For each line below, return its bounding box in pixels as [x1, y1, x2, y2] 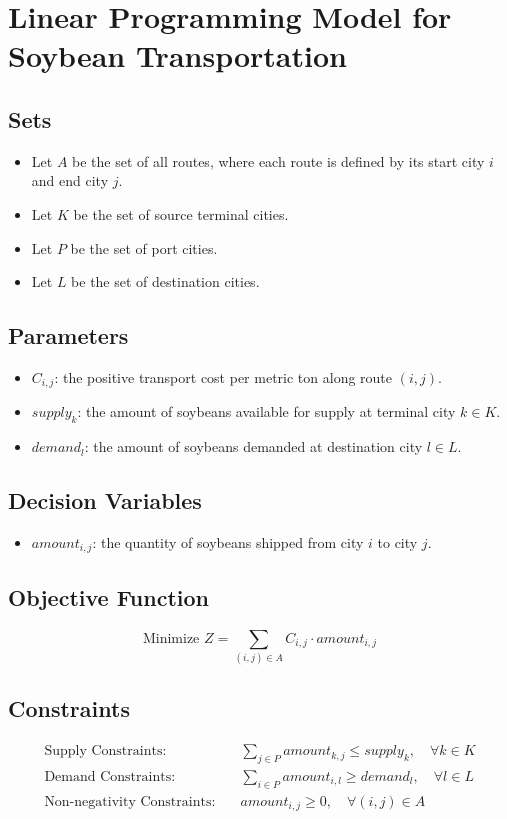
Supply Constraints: [44, 744, 167, 759]
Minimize [142, 631, 200, 646]
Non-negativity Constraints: [44, 794, 216, 809]
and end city [31, 170, 109, 191]
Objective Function [8, 581, 210, 612]
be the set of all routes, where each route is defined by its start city [72, 150, 485, 171]
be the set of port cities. [70, 237, 218, 258]
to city [377, 531, 418, 552]
